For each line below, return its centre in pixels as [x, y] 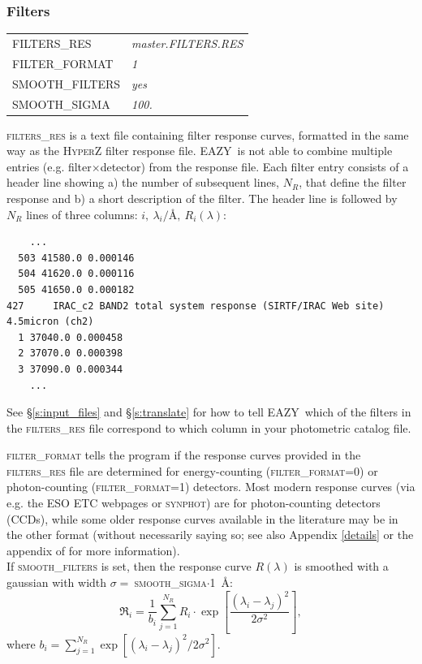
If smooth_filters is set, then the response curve [129, 566]
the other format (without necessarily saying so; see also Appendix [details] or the [210, 535]
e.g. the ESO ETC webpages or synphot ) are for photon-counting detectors [194, 503]
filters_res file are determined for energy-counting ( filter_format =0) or [192, 470]
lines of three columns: [82, 214]
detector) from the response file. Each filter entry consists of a [254, 166]
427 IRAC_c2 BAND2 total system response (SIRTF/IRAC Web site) [196, 306]
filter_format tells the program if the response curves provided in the [184, 455]
